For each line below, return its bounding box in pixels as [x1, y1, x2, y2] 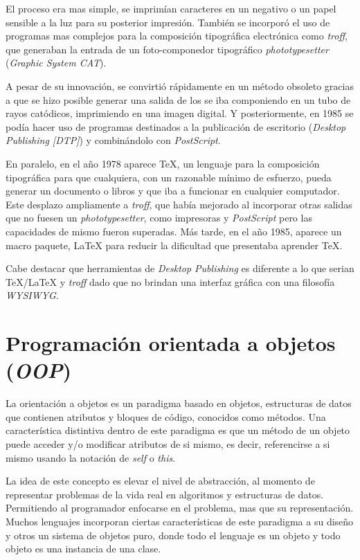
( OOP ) [6, 356, 71, 385]
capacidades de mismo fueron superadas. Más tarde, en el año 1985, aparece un [6, 224, 342, 238]
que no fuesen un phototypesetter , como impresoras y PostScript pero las [6, 210, 312, 225]
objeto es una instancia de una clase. [6, 541, 161, 556]
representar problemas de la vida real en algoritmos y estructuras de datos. [6, 487, 324, 501]
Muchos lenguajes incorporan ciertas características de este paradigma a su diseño [6, 514, 354, 528]
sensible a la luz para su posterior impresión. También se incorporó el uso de [6, 15, 330, 29]
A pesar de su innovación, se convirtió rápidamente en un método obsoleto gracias [6, 78, 354, 93]
